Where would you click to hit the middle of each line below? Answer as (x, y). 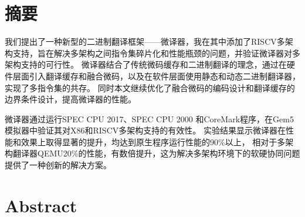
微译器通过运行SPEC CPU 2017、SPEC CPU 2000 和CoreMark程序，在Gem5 (149, 118)
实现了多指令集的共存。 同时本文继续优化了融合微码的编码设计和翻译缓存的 (150, 87)
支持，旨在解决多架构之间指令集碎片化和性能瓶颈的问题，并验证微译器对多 (156, 53)
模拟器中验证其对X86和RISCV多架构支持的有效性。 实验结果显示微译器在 (145, 130)
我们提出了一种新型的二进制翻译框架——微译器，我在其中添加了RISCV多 (145, 41)
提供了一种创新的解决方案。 (58, 165)
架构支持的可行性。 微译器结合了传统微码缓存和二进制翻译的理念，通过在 (146, 64)
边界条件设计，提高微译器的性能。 (70, 99)
